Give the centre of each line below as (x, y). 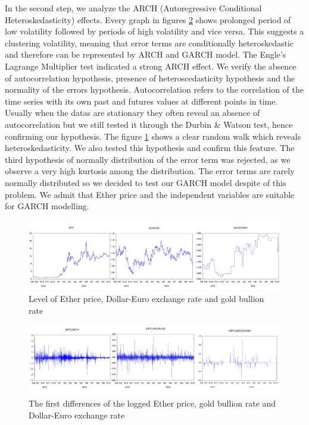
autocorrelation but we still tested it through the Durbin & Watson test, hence (149, 124)
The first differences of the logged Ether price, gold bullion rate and (152, 403)
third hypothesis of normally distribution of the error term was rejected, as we (148, 159)
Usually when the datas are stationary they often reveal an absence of (132, 113)
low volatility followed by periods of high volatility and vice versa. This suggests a (154, 31)
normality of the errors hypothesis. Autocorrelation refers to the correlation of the (154, 89)
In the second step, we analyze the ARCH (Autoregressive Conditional (133, 8)
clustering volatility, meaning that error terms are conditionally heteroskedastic (149, 42)
